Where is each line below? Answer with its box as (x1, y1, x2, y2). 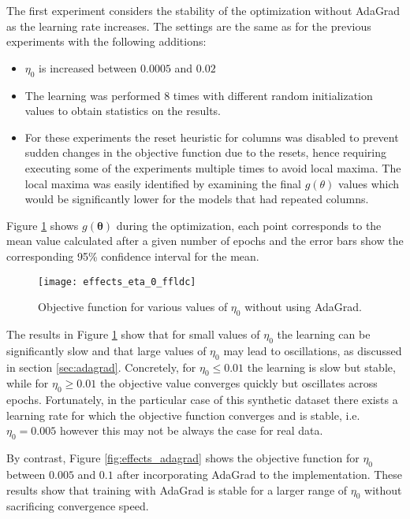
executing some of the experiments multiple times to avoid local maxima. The (24, 159, 401, 176)
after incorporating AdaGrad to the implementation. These (117, 465, 403, 482)
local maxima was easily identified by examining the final (24, 175, 301, 191)
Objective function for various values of (38, 298, 228, 315)
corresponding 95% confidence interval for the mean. (6, 247, 259, 264)
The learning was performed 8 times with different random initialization (24, 87, 373, 103)
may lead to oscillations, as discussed (223, 342, 402, 358)
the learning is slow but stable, (247, 358, 396, 375)
